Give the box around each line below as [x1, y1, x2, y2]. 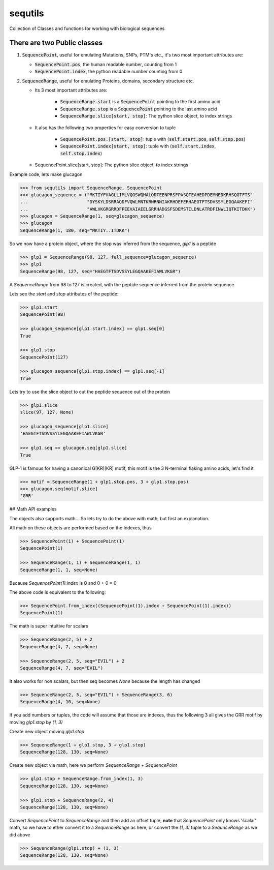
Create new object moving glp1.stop [9, 729, 85, 735]
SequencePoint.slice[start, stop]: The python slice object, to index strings [35, 162, 189, 168]
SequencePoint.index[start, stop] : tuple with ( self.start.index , [60, 143, 216, 149]
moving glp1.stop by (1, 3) [9, 719, 63, 725]
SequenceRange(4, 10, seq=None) [20, 699, 101, 705]
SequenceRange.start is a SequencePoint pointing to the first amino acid [60, 99, 221, 105]
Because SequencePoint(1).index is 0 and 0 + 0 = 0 [9, 580, 117, 586]
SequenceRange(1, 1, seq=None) [20, 567, 98, 573]
